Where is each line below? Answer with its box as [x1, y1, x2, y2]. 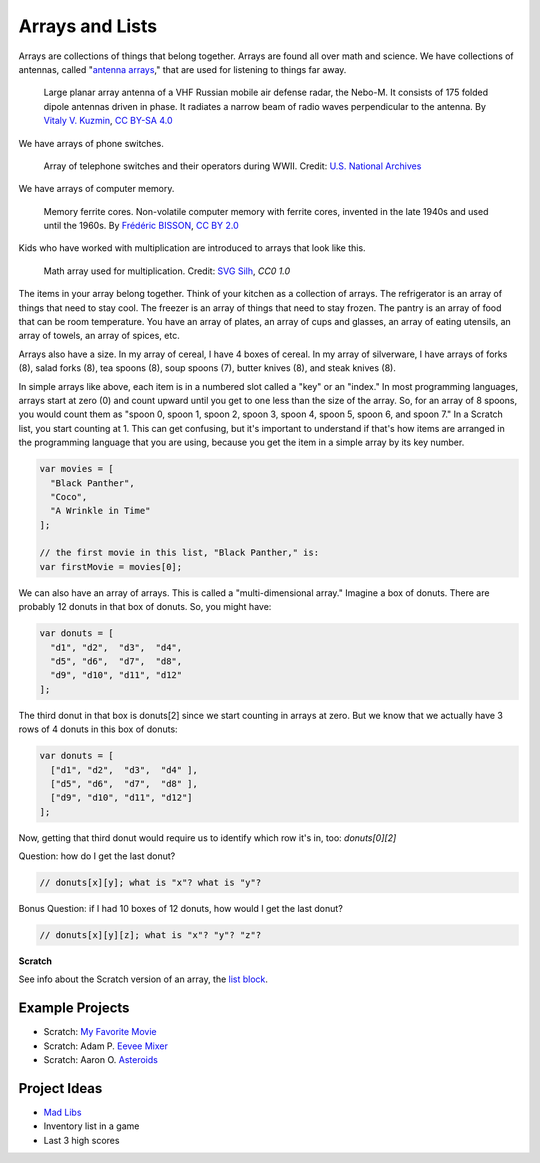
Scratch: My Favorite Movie [43, 1026, 157, 1038]
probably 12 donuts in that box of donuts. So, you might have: [18, 601, 272, 613]
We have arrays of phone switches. [18, 137, 164, 149]
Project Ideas [18, 1080, 103, 1097]
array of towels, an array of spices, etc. [18, 330, 180, 342]
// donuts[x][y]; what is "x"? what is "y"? [39, 877, 262, 889]
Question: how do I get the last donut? [18, 850, 176, 862]
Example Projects [18, 1000, 130, 1017]
